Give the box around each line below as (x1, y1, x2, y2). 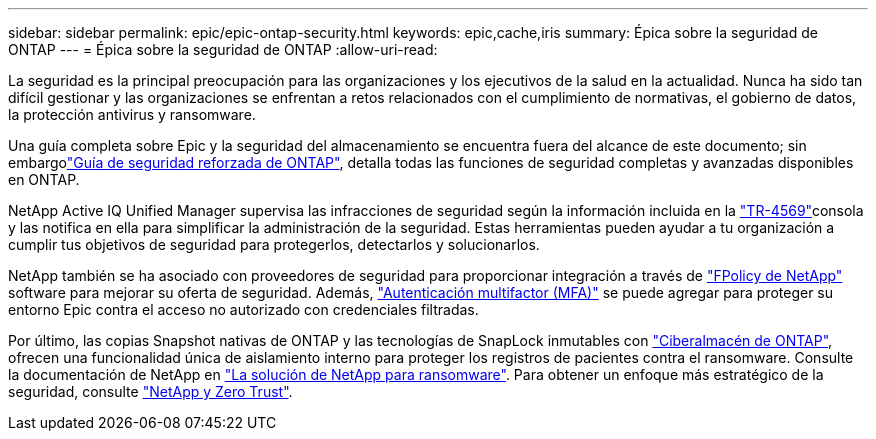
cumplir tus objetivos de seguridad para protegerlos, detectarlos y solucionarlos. (8, 236, 540, 253)
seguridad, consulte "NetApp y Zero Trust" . (8, 383, 293, 400)
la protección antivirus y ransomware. (8, 106, 256, 123)
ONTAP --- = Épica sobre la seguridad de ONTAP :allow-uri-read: (8, 41, 438, 58)
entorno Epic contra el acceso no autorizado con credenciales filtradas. (8, 301, 479, 318)
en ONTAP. (8, 171, 80, 188)
